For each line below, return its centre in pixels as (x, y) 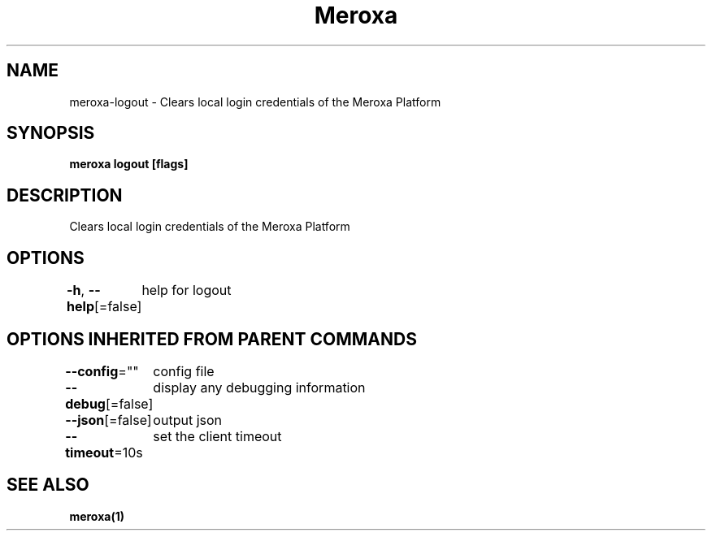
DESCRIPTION (65, 195)
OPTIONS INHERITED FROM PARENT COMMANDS (212, 339)
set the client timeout (217, 436)
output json (188, 420)
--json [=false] (109, 420)
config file (184, 371)
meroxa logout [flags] (129, 164)
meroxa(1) (97, 516)
